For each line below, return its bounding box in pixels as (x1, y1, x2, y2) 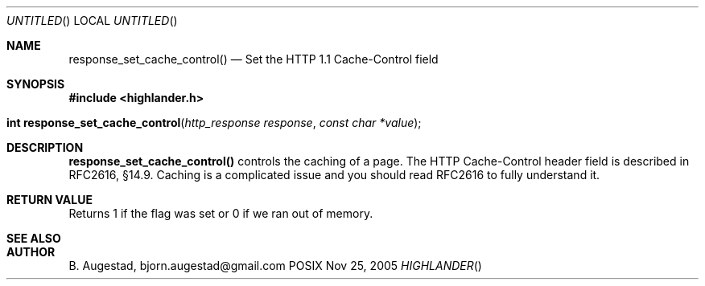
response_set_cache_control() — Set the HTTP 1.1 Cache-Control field (68, 52, 439, 66)
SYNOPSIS (6, 77, 65, 91)
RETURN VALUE (6, 193, 93, 206)
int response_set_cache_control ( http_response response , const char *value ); (6, 116, 422, 129)
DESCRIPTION (6, 141, 84, 154)
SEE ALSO (6, 231, 61, 245)
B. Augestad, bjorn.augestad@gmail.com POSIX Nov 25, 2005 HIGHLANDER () (68, 259, 482, 272)
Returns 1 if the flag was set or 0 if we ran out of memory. (68, 206, 373, 220)
